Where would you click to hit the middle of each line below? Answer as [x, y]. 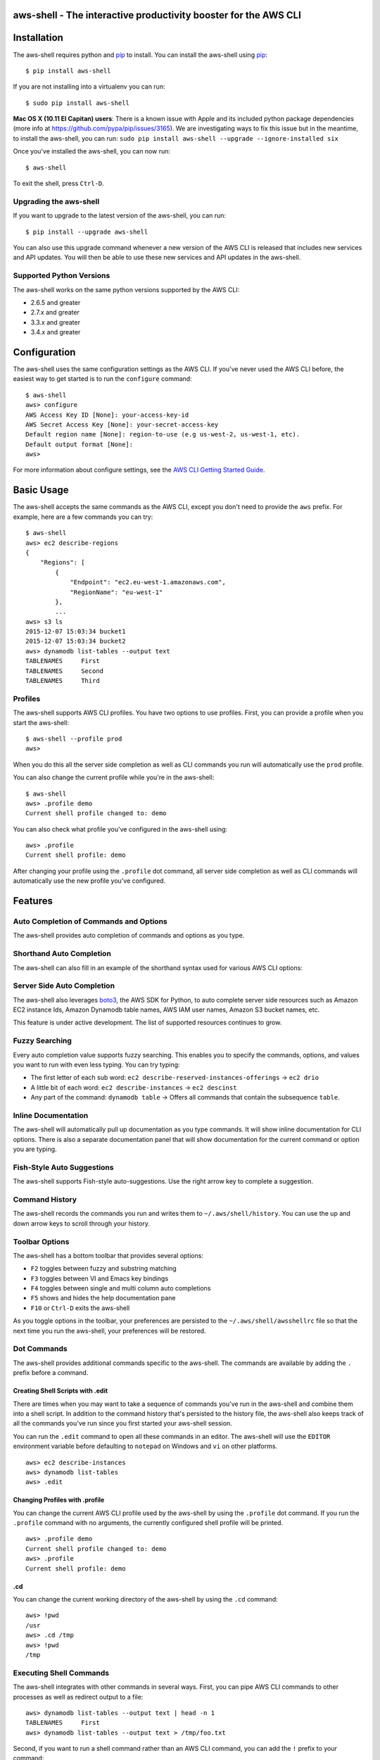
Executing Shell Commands [61, 1673]
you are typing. [35, 1149]
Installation [38, 38]
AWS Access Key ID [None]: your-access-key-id [107, 415]
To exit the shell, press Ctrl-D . [59, 184]
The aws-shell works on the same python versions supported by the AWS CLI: [126, 289]
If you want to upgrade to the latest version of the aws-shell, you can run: [120, 215]
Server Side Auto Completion [64, 986]
